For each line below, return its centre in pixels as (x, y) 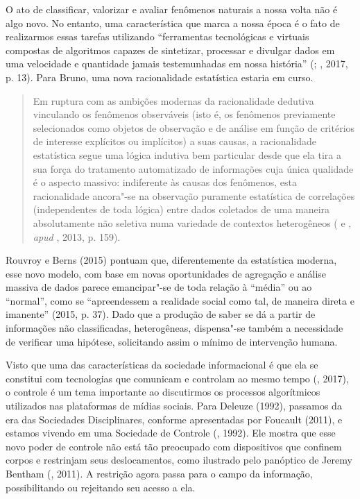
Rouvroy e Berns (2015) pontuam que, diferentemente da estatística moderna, (171, 260)
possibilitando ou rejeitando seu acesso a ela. (101, 487)
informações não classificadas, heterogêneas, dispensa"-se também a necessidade (174, 328)
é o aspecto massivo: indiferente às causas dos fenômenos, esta (165, 182)
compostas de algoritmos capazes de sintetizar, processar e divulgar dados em (170, 50)
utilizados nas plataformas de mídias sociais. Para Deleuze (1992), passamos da (174, 406)
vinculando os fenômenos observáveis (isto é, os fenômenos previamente (184, 114)
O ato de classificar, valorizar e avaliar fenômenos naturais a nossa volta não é (172, 9)
